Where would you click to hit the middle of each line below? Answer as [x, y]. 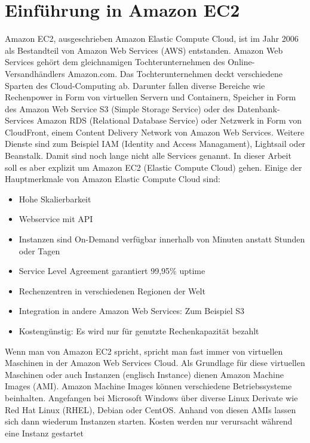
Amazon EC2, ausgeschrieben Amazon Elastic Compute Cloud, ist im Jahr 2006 [152, 39]
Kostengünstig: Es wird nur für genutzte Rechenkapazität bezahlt [139, 331]
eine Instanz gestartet [44, 433]
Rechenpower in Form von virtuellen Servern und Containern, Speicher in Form [151, 97]
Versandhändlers [35, 73]
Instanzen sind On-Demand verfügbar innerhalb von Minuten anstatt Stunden [162, 239]
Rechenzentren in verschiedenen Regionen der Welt [112, 290]
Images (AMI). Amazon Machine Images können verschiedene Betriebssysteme [148, 386]
